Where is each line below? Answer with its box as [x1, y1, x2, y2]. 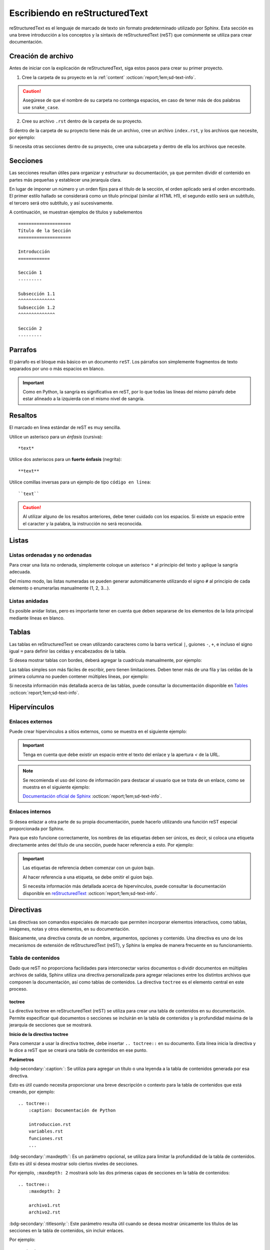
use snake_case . [22, 104, 59, 110]
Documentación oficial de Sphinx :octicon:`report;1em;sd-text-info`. [22, 793, 162, 799]
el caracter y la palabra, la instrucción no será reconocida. [22, 520, 142, 526]
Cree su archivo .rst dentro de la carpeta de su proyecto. [21, 118, 142, 124]
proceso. [9, 986, 27, 992]
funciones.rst [28, 1135, 63, 1141]
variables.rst [28, 1128, 63, 1134]
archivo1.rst [28, 1202, 60, 1208]
